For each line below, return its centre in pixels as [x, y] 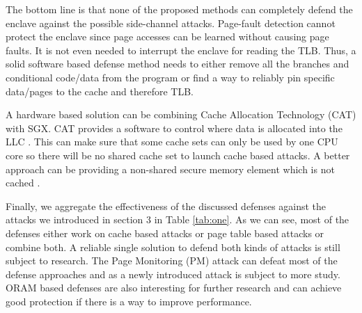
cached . [23, 183]
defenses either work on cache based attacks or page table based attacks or [165, 233]
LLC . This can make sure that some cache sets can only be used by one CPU [172, 142]
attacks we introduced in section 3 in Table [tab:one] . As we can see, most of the [178, 219]
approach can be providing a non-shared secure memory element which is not [170, 169]
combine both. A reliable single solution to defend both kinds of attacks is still [173, 247]
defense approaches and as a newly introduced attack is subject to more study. [173, 274]
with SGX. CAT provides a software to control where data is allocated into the [174, 128]
